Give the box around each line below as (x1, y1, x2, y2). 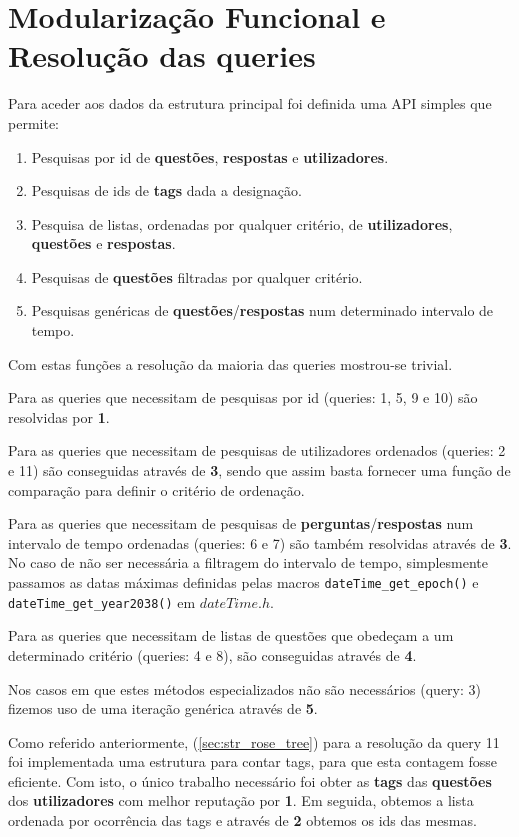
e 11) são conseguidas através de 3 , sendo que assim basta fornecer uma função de (8, 460, 511, 481)
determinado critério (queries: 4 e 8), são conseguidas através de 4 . (8, 644, 417, 665)
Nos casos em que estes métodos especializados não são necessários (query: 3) (8, 678, 481, 699)
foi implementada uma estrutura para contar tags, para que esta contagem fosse (8, 751, 497, 772)
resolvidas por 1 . (8, 406, 110, 427)
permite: (8, 112, 59, 133)
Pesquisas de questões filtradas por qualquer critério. (31, 266, 363, 287)
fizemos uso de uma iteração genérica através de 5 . (8, 698, 318, 719)
